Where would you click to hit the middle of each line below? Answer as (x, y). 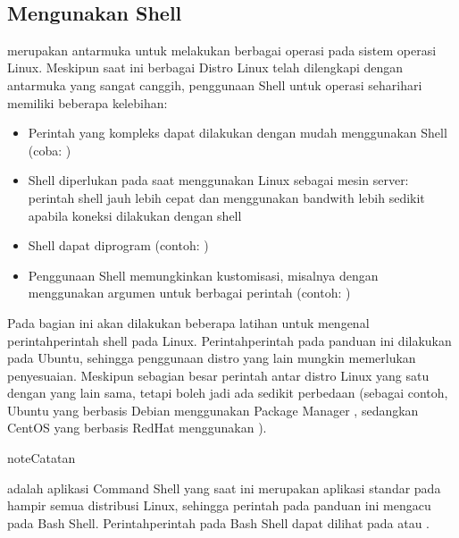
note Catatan (42, 458)
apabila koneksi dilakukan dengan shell (135, 215)
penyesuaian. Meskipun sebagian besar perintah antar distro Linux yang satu (218, 375)
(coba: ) (50, 150)
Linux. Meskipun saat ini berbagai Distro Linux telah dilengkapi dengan (205, 67)
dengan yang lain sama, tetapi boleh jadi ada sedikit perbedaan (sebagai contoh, (228, 393)
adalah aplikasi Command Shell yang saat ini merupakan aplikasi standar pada (224, 488)
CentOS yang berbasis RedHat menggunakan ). (137, 428)
